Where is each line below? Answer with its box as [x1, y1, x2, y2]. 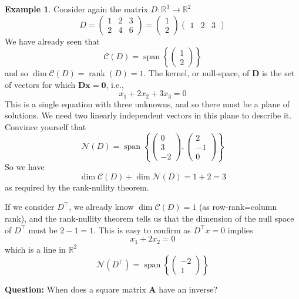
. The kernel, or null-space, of [143, 67, 250, 79]
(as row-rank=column [199, 201, 277, 213]
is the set [262, 67, 295, 79]
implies [227, 223, 253, 236]
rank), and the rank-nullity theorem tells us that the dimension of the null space [5, 212, 294, 225]
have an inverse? [159, 283, 218, 295]
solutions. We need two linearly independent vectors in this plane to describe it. [5, 109, 292, 121]
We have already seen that [5, 35, 100, 47]
